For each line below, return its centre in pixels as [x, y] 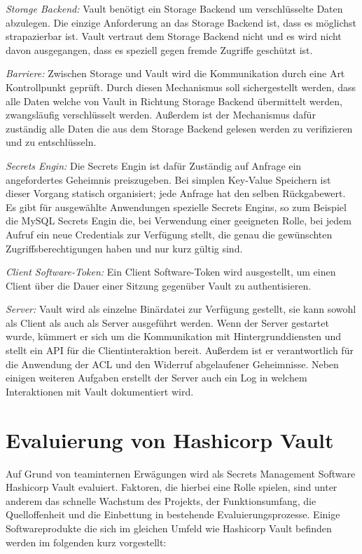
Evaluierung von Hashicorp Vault [170, 439]
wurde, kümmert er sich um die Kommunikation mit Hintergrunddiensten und [174, 336]
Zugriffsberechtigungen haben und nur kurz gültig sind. [124, 248]
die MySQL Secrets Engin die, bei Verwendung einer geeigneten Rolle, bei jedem [179, 221]
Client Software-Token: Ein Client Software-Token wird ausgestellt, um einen [171, 272]
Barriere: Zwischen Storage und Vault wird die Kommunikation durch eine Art [175, 73]
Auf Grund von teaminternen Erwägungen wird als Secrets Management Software [181, 473]
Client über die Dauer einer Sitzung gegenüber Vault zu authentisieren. [159, 285]
